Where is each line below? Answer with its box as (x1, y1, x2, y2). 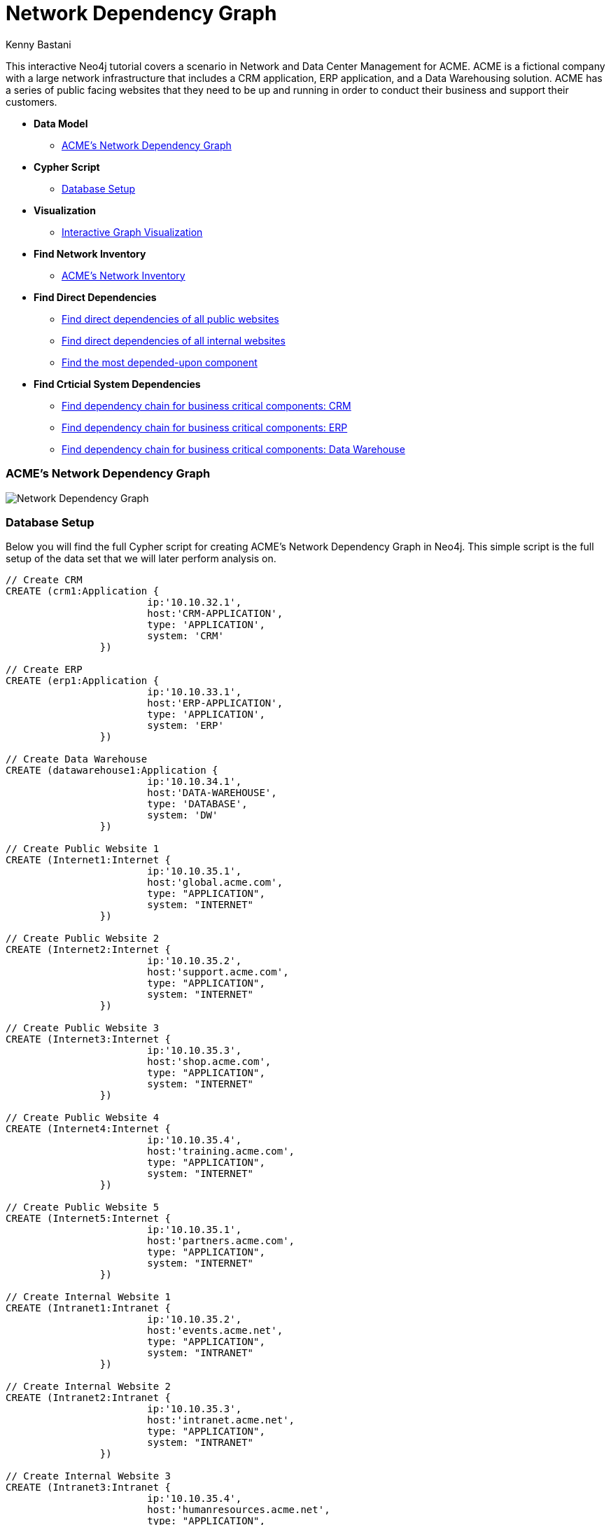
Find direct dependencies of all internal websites (62, 334, 286, 347)
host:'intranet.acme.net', (147, 1414, 295, 1426)
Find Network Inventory (34, 247, 146, 260)
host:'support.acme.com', (147, 966, 289, 978)
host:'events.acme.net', (147, 1325, 283, 1337)
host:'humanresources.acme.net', (147, 1504, 330, 1516)
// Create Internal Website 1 (6, 1291, 171, 1303)
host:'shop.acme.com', (147, 1056, 272, 1068)
